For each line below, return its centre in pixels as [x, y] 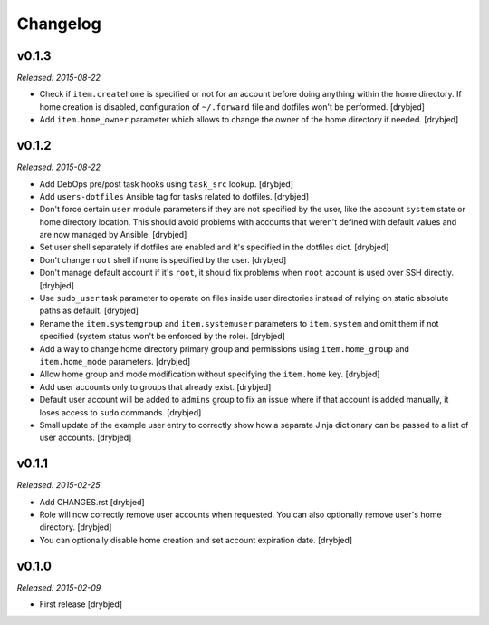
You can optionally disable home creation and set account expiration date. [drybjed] [196, 540]
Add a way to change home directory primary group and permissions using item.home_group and [224, 348]
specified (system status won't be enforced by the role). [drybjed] [162, 337]
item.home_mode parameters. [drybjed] [115, 361]
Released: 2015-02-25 [58, 485]
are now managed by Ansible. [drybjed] [113, 235]
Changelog [59, 24]
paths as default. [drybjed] [89, 311]
